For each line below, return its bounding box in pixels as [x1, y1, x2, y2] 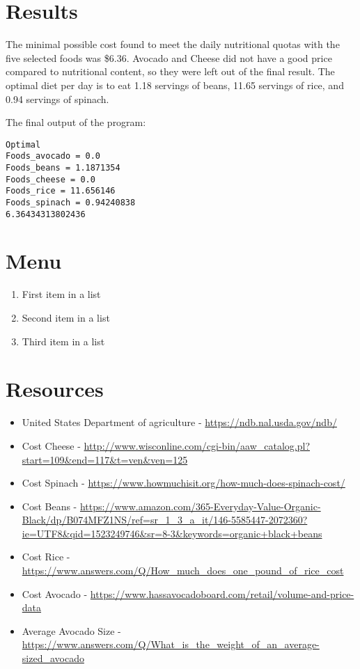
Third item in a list [22, 333, 105, 348]
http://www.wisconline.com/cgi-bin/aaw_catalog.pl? [84, 438, 310, 452]
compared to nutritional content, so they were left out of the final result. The [6, 64, 335, 79]
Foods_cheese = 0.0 [6, 174, 95, 184]
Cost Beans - [22, 498, 77, 513]
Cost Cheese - [22, 438, 81, 452]
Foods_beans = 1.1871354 [6, 163, 120, 173]
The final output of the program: [6, 115, 146, 129]
